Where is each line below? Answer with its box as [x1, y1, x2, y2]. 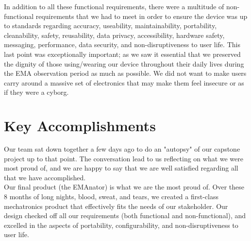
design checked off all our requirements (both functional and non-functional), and [4, 210, 246, 221]
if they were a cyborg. [4, 87, 69, 97]
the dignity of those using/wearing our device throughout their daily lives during [4, 58, 244, 69]
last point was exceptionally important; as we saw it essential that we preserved [4, 49, 241, 59]
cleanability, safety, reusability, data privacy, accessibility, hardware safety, [4, 30, 225, 40]
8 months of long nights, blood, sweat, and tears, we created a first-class [4, 191, 219, 202]
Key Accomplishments [4, 116, 156, 136]
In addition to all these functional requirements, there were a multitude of [4, 1, 224, 11]
